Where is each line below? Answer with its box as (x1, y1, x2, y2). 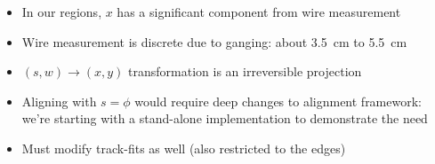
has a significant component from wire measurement (117, 3, 401, 20)
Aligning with (21, 91, 97, 110)
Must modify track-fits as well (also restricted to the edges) (21, 138, 346, 157)
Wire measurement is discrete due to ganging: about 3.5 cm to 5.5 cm (21, 32, 407, 51)
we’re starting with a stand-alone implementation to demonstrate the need (21, 109, 428, 128)
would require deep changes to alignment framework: (134, 91, 422, 110)
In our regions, (21, 3, 102, 20)
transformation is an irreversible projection (128, 62, 362, 81)
